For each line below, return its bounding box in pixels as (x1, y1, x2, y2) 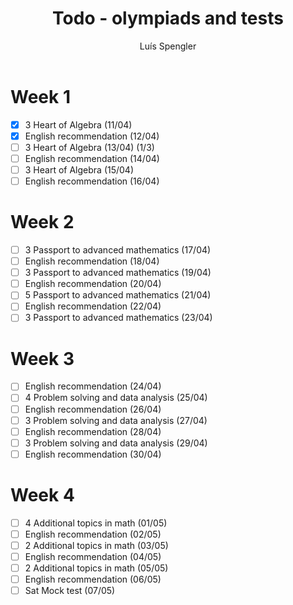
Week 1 (10, 85, 71, 108)
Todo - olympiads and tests (52, 7, 284, 30)
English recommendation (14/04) (24, 152, 160, 164)
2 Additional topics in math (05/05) (24, 562, 169, 574)
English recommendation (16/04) (24, 175, 160, 187)
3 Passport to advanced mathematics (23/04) (24, 312, 213, 324)
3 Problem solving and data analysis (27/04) (24, 414, 208, 426)
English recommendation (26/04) (24, 403, 162, 415)
